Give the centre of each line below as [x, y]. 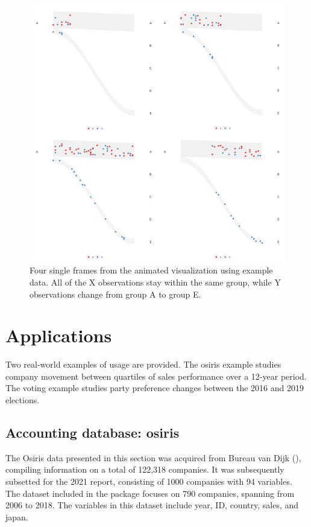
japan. [17, 516]
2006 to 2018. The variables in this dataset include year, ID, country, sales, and [152, 505]
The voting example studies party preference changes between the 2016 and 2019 [155, 388]
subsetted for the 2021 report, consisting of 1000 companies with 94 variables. [149, 481]
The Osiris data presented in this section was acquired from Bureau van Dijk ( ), [153, 457]
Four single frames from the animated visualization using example [151, 270]
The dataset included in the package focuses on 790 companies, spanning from [150, 493]
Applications [59, 335]
